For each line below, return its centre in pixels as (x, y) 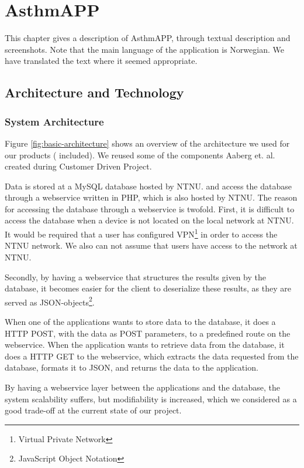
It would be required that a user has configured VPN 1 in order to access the (141, 233)
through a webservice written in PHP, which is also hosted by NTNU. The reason (151, 197)
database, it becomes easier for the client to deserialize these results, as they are (148, 288)
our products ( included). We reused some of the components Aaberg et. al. (140, 155)
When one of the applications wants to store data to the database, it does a (140, 321)
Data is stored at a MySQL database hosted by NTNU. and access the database (148, 186)
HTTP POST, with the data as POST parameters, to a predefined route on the (148, 333)
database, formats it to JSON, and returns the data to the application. (132, 367)
